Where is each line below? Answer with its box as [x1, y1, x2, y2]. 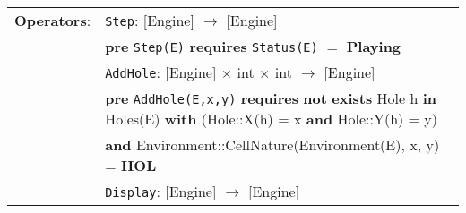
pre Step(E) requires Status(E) [105, 36, 318, 56]
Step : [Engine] [105, 10, 194, 30]
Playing [346, 36, 401, 56]
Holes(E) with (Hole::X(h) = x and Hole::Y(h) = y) [105, 108, 438, 129]
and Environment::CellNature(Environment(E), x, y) [105, 134, 440, 155]
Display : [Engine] [105, 181, 217, 201]
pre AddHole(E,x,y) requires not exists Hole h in [105, 88, 436, 108]
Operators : [14, 10, 91, 30]
